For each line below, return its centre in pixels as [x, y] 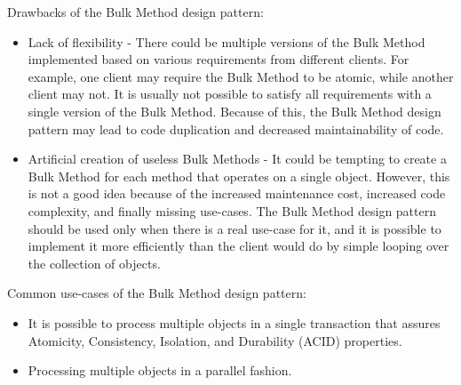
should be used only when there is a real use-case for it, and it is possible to [234, 228]
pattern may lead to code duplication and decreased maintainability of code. [236, 128]
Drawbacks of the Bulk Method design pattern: [135, 12]
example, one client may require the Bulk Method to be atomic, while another [241, 76]
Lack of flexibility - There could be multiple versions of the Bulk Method [227, 41]
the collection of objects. [94, 263]
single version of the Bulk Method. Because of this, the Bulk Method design [234, 111]
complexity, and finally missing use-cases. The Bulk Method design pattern [232, 210]
